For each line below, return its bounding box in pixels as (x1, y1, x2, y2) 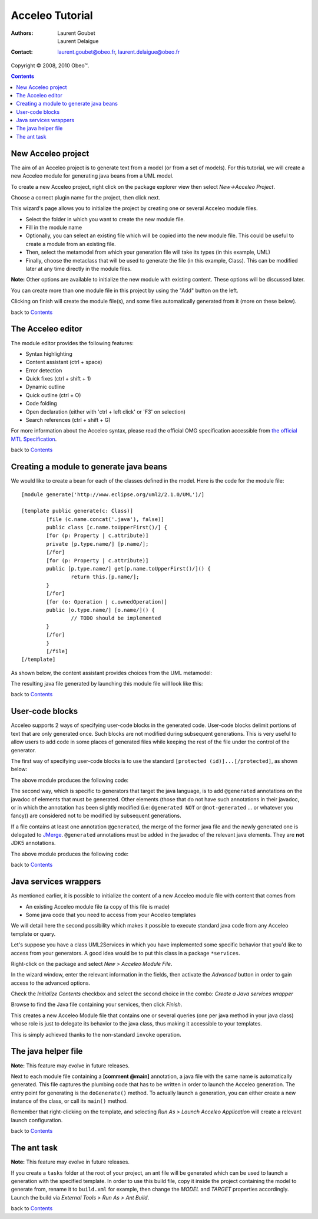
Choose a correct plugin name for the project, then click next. (11, 194, 160, 201)
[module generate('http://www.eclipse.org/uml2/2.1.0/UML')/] (21, 491, 205, 498)
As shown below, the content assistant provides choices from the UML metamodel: (11, 669, 212, 676)
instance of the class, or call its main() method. (11, 1097, 128, 1105)
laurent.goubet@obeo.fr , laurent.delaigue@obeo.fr (57, 48, 180, 55)
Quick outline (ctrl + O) (25, 391, 81, 398)
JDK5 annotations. (11, 840, 56, 847)
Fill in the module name (25, 224, 82, 231)
